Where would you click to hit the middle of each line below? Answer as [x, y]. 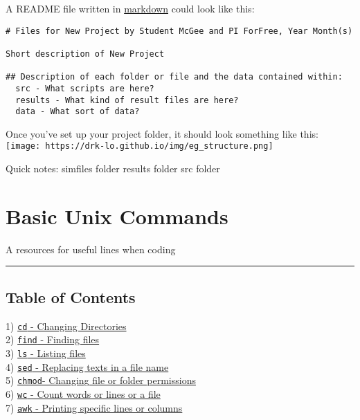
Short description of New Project [85, 54]
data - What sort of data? [78, 112]
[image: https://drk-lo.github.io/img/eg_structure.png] [139, 146]
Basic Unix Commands [117, 216]
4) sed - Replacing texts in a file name [87, 366]
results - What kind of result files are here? [127, 100]
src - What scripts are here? [85, 88]
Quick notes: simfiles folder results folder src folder [113, 168]
